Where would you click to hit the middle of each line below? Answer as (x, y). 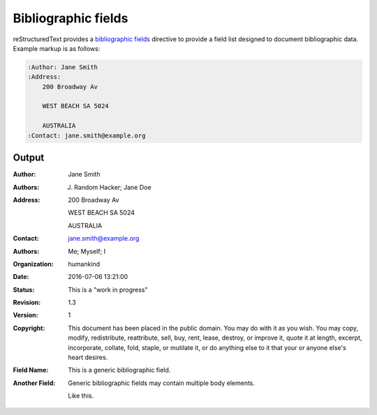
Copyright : (29, 328)
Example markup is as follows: (57, 48)
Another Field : (34, 383)
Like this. (81, 396)
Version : (25, 315)
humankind (84, 264)
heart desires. (88, 357)
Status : (24, 289)
